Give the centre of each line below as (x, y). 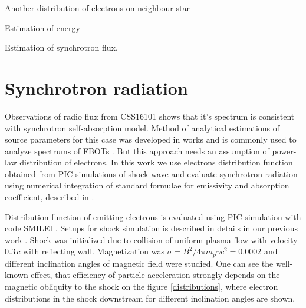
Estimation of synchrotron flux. (61, 47)
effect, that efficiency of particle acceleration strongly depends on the (155, 275)
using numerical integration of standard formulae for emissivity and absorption (147, 185)
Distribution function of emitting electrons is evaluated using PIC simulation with (153, 216)
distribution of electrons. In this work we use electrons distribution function (156, 162)
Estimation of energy (42, 27)
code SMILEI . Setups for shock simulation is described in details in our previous (151, 228)
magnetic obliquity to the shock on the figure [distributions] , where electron (142, 287)
